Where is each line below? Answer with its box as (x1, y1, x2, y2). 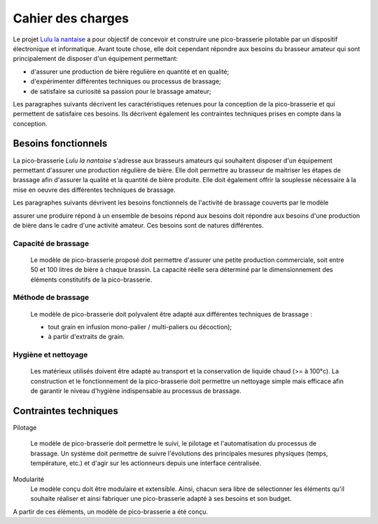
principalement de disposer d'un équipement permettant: (13, 55, 178, 63)
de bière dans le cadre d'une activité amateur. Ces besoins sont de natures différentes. (13, 221, 264, 229)
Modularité (13, 475, 45, 483)
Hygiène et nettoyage (13, 350, 88, 360)
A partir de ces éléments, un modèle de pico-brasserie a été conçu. (13, 507, 209, 516)
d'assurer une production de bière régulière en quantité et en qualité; (30, 67, 230, 76)
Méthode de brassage (13, 293, 90, 303)
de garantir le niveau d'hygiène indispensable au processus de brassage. (30, 387, 241, 395)
